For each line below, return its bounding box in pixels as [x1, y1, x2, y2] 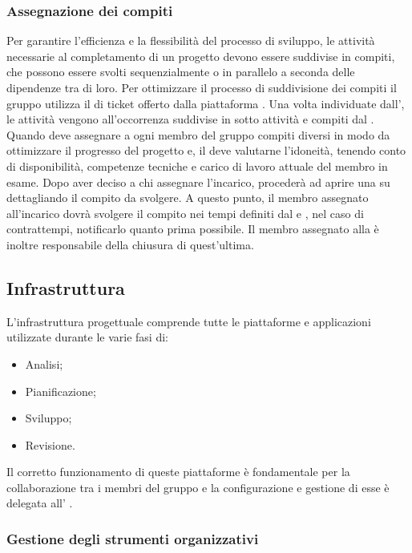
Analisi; [25, 355, 63, 372]
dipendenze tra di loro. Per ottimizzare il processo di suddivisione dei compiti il [6, 79, 397, 95]
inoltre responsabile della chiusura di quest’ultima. [6, 236, 254, 252]
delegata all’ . [6, 494, 73, 511]
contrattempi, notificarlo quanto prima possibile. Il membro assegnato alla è [6, 220, 379, 237]
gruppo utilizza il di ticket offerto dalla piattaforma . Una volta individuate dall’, [6, 95, 405, 111]
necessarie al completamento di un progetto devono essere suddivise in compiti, [6, 47, 395, 64]
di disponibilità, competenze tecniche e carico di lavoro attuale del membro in [6, 157, 388, 174]
